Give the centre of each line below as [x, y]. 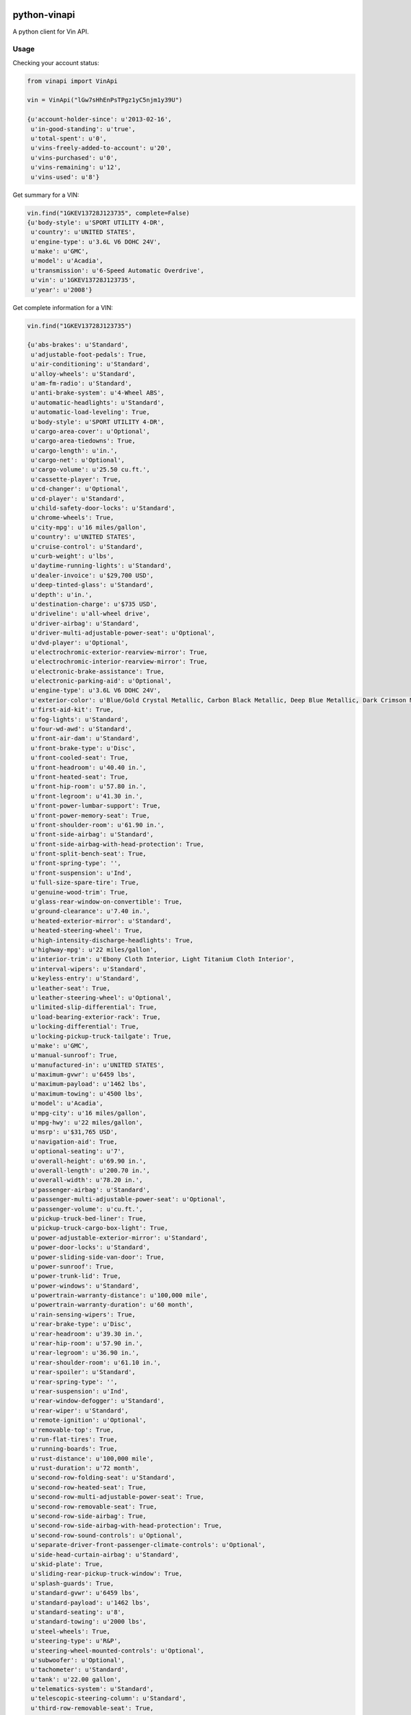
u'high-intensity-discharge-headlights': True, [112, 940]
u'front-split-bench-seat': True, [89, 854]
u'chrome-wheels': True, [73, 518]
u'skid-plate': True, [67, 1564]
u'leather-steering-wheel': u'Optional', [101, 997]
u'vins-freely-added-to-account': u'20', [101, 148]
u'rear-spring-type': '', [74, 1382]
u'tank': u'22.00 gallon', [76, 1679]
